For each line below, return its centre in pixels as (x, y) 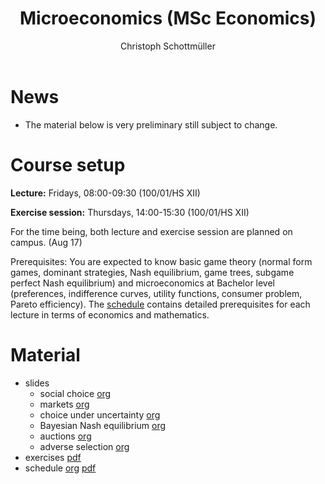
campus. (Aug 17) (46, 242)
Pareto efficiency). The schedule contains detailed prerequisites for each (160, 304)
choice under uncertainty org (100, 414)
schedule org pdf (60, 468)
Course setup (68, 164)
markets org (64, 404)
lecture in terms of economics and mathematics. (110, 314)
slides (37, 383)
